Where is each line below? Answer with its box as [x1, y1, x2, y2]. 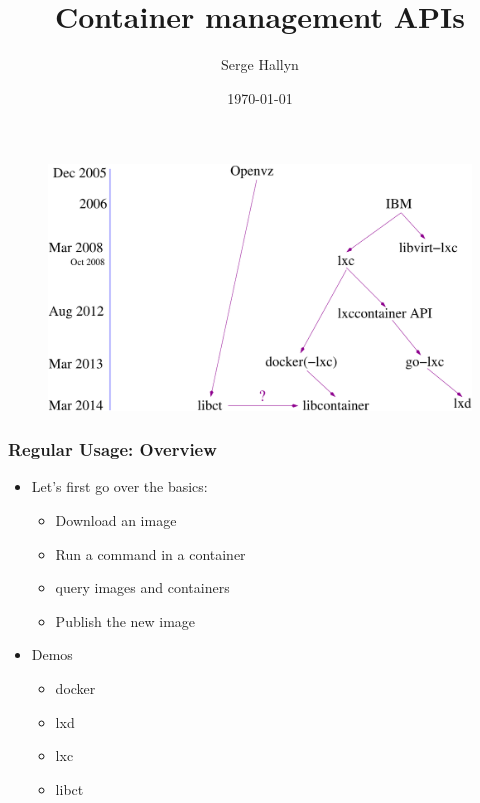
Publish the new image [55, 610, 196, 631]
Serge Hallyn [221, 54, 299, 75]
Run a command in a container [55, 543, 246, 564]
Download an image [55, 510, 177, 531]
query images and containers [55, 577, 230, 598]
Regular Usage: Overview [8, 437, 217, 462]
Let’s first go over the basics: [31, 476, 208, 497]
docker [55, 678, 96, 699]
